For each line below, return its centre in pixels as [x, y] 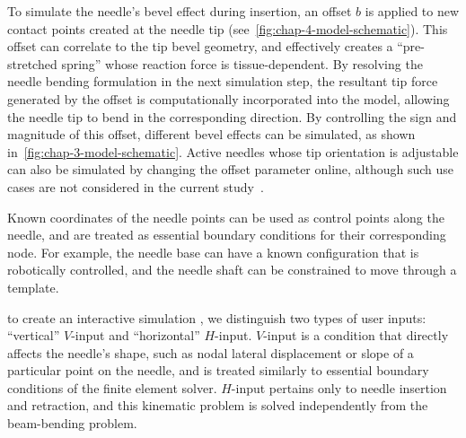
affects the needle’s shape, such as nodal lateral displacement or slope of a [211, 352]
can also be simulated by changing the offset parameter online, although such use [231, 169]
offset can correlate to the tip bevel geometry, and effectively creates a [200, 46]
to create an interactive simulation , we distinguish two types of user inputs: [217, 317]
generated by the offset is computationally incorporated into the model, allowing [229, 98]
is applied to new [412, 11]
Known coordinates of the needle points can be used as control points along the [226, 217]
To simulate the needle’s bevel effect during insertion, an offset [180, 11]
